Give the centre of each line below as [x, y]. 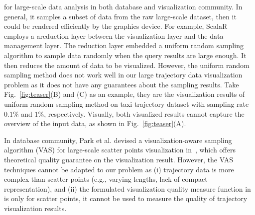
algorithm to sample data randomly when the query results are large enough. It [125, 55]
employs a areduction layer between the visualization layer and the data [114, 36]
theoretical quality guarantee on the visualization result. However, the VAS [119, 159]
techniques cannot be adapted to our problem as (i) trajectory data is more [119, 169]
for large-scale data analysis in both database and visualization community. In [123, 6]
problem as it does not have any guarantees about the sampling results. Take [122, 84]
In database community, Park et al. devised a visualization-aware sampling [118, 140]
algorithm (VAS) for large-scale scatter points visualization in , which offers [120, 150]
